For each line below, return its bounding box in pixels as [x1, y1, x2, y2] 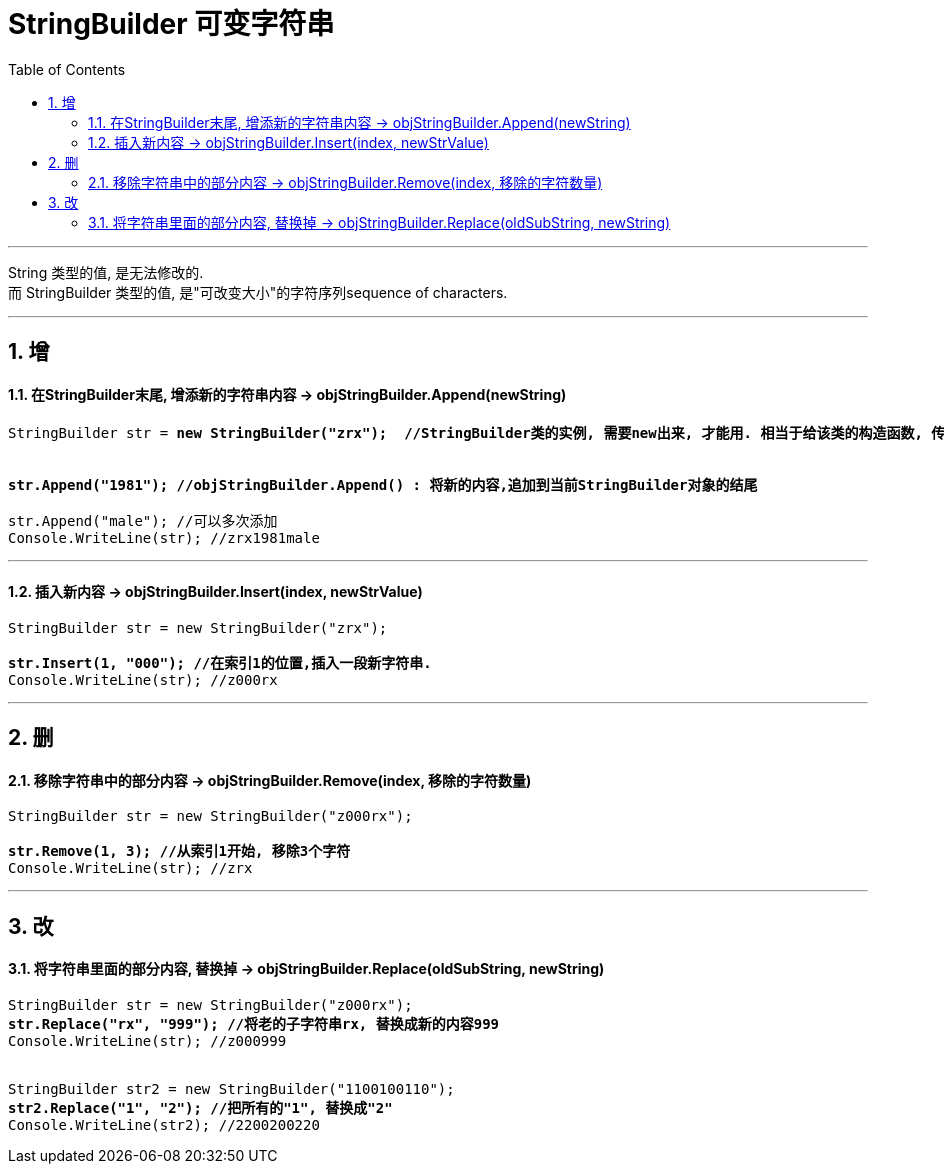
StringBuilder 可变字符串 [8, 7, 335, 41]
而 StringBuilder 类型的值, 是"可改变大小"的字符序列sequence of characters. [8, 283, 508, 301]
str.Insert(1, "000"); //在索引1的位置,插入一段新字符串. [8, 654, 432, 671]
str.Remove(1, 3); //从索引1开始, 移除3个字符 [8, 843, 351, 860]
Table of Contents [8, 60, 126, 78]
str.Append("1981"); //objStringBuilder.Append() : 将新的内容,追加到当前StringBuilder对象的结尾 [8, 477, 758, 494]
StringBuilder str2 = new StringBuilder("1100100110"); [8, 1080, 455, 1097]
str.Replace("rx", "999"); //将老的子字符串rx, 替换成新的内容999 [8, 1015, 500, 1032]
